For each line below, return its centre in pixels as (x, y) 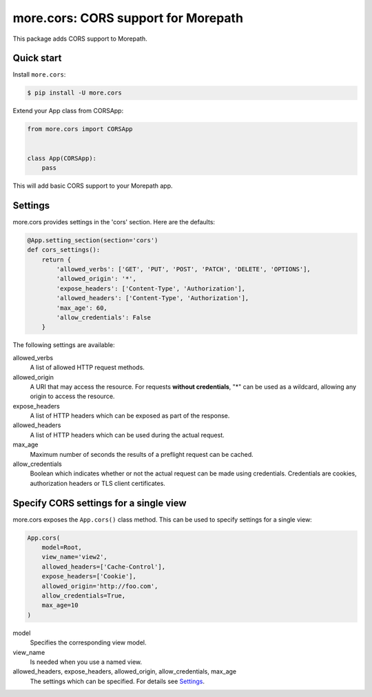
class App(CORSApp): (62, 158)
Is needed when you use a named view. (86, 662)
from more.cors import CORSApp (80, 129)
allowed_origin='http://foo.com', (100, 586)
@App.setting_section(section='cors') (93, 240)
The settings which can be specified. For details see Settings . (117, 681)
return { (56, 259)
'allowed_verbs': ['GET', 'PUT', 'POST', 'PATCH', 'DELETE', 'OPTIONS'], (184, 269)
